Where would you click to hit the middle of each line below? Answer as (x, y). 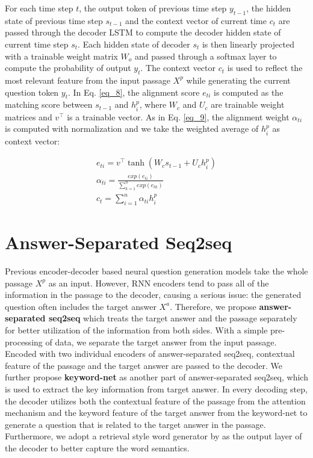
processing (24, 342)
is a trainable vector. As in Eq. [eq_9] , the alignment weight (178, 116)
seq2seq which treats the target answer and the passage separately (173, 318)
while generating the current (238, 80)
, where (153, 104)
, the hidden (269, 8)
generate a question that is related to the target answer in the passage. (135, 424)
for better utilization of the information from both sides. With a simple (136, 330)
